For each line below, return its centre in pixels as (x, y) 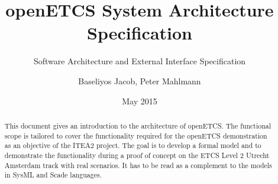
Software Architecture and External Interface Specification (140, 61)
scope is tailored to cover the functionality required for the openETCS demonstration (136, 135)
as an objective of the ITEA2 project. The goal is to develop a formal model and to (133, 145)
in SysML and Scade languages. (53, 175)
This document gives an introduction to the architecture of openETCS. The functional (138, 125)
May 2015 (140, 101)
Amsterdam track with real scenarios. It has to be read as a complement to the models (138, 165)
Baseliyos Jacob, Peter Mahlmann (140, 80)
